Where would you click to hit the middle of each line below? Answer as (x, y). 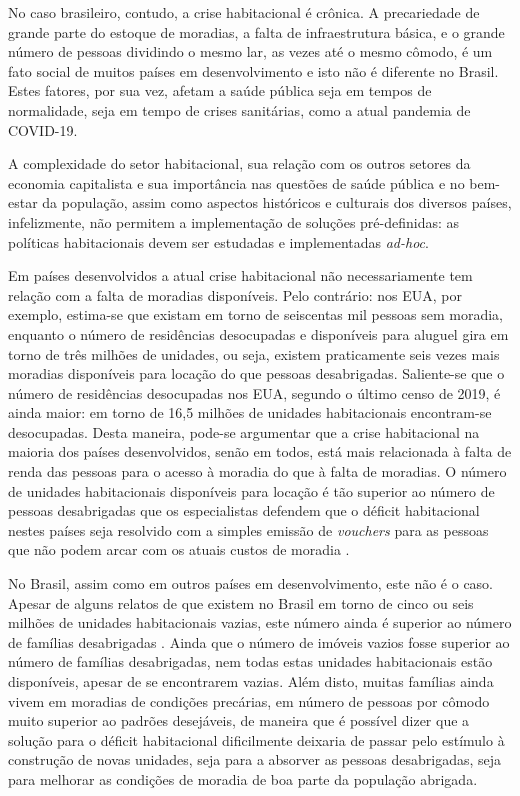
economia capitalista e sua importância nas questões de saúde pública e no (236, 182)
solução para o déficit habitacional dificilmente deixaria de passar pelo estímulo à (256, 739)
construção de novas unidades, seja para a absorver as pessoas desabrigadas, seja (255, 759)
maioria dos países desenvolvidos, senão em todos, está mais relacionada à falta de (260, 451)
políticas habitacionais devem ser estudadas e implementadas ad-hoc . (218, 241)
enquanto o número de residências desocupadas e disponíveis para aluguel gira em (258, 333)
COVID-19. (43, 129)
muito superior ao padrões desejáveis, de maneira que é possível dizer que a (239, 720)
